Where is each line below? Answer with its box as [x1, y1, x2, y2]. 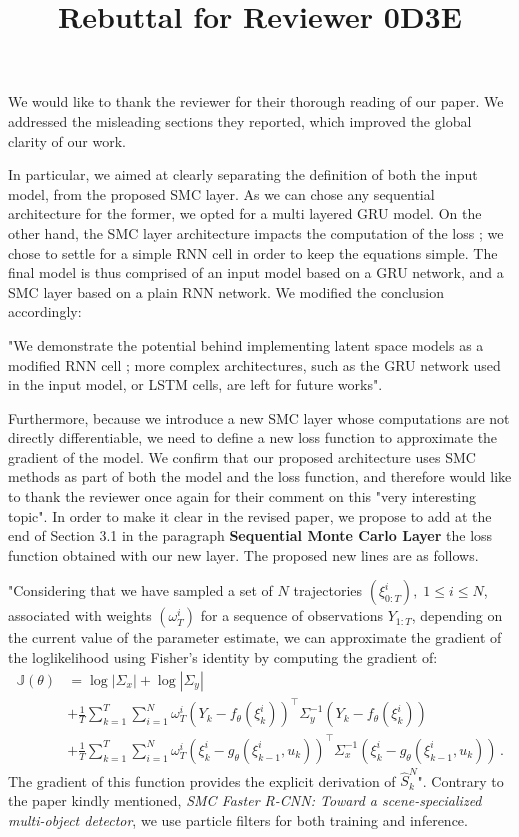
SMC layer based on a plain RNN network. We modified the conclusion [8, 281, 444, 302]
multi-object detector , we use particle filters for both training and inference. [8, 809, 468, 830]
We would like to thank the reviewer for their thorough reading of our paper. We [8, 91, 504, 112]
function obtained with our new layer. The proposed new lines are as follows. [8, 544, 479, 565]
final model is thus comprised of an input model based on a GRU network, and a [8, 262, 504, 283]
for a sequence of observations [200, 605, 384, 626]
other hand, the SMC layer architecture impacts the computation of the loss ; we [8, 222, 504, 243]
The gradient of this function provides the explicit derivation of [8, 770, 396, 791]
